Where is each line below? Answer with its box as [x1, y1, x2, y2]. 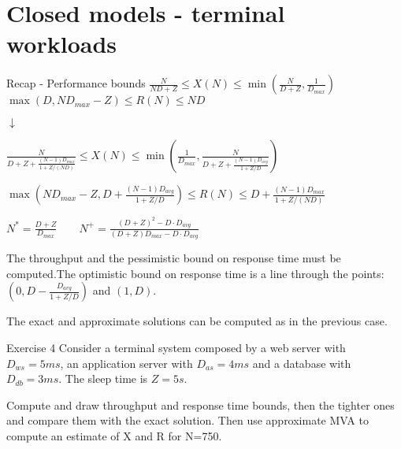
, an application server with [60, 354, 193, 371]
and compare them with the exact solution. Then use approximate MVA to [6, 412, 369, 429]
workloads [6, 28, 117, 60]
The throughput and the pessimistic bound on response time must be [6, 250, 341, 266]
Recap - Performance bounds [6, 75, 146, 91]
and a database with [252, 354, 351, 371]
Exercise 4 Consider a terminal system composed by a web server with [6, 339, 346, 355]
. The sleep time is [58, 370, 148, 387]
